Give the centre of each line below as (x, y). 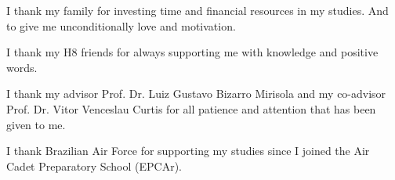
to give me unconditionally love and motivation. (121, 25)
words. (22, 67)
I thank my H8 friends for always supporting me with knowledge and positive (192, 52)
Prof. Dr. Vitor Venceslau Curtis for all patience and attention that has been (191, 108)
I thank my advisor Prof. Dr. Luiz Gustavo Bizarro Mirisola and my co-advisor (196, 94)
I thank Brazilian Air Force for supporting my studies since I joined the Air (188, 151)
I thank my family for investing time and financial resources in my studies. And (197, 10)
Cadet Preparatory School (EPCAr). (94, 166)
